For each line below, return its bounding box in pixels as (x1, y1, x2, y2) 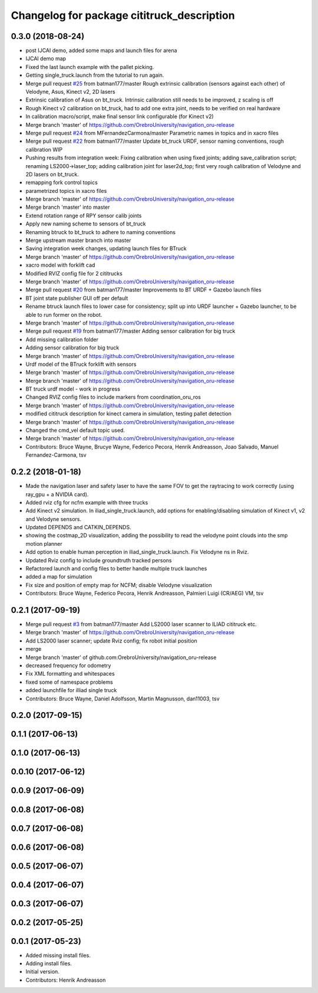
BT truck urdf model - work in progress (25, 385, 121, 392)
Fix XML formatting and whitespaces (25, 670, 115, 677)
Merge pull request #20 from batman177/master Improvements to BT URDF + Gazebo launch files (25, 286, 261, 293)
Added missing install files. (25, 952, 91, 959)
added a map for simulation (25, 573, 92, 581)
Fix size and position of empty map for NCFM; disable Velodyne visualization (25, 581, 212, 588)
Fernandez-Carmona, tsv (25, 451, 87, 458)
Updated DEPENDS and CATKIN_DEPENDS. (25, 524, 132, 531)
